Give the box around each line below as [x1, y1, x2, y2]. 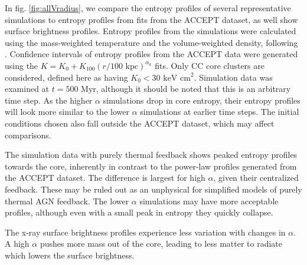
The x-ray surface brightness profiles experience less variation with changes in [5, 226, 286, 238]
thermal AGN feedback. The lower [5, 194, 129, 207]
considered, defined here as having [5, 71, 128, 83]
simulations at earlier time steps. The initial [140, 105, 299, 118]
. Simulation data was [194, 71, 273, 83]
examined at [5, 82, 50, 95]
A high [5, 237, 30, 250]
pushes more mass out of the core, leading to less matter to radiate [40, 237, 282, 250]
